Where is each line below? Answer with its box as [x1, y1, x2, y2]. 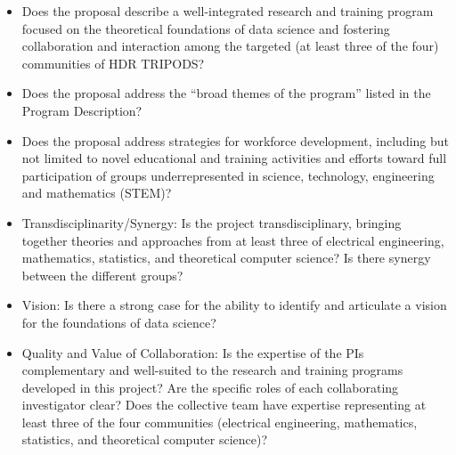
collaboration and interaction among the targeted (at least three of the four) [21, 37, 439, 55]
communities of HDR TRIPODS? [21, 53, 205, 72]
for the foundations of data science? [21, 313, 216, 331]
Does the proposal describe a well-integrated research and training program [21, 2, 434, 20]
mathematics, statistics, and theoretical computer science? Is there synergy [21, 248, 431, 267]
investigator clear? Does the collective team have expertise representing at [21, 395, 427, 414]
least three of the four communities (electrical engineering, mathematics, [21, 412, 418, 431]
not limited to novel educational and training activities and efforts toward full [21, 149, 447, 167]
